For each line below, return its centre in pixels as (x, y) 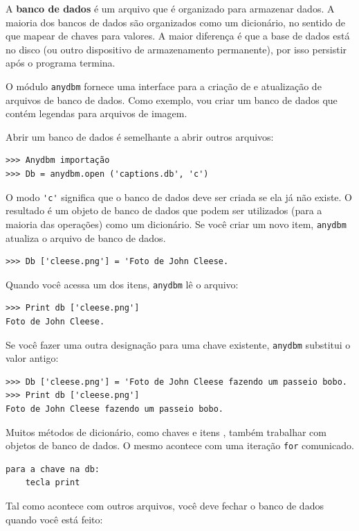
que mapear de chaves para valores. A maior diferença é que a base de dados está (178, 36)
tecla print (53, 483)
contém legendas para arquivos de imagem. (96, 113)
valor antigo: (32, 358)
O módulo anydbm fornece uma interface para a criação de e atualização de (164, 86)
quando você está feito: (54, 519)
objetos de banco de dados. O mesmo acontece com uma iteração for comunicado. (180, 445)
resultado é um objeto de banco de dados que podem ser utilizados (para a (164, 210)
